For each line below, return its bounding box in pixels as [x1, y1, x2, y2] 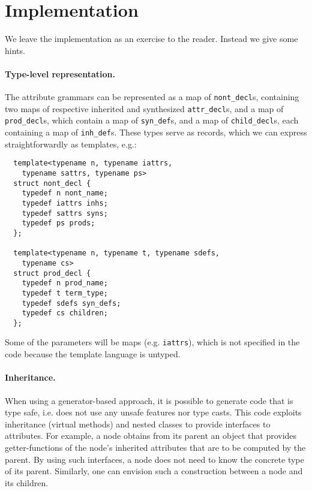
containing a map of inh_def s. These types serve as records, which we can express [5, 126, 307, 138]
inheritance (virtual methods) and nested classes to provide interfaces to [5, 417, 271, 430]
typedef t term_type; [22, 288, 108, 297]
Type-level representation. [5, 67, 115, 80]
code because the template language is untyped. [5, 348, 181, 360]
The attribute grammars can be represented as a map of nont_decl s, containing [5, 91, 299, 103]
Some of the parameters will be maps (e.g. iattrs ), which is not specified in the [5, 336, 300, 348]
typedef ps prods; [22, 219, 95, 228]
